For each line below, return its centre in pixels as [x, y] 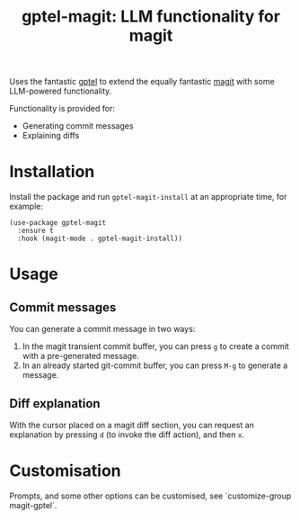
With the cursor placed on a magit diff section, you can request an [132, 425]
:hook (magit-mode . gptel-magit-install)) [100, 239]
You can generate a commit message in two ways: [102, 329]
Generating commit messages [78, 126]
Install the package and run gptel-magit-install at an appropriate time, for [148, 197]
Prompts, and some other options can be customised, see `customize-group [150, 496]
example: [26, 206]
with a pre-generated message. [80, 356]
